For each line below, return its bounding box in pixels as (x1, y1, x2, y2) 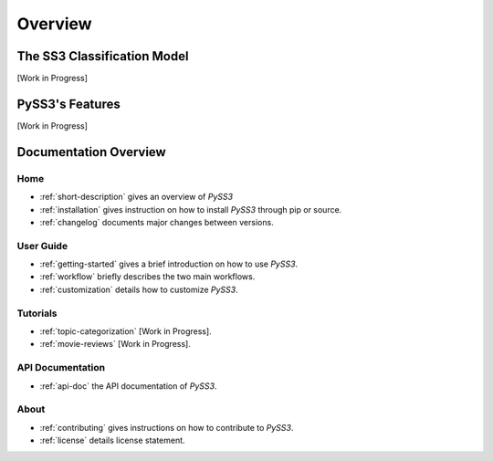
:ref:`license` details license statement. (39, 435, 186, 446)
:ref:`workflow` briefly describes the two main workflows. (39, 271, 256, 282)
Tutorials (16, 307, 58, 320)
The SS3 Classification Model (16, 48, 189, 64)
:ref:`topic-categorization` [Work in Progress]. (39, 325, 212, 337)
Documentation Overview (16, 144, 166, 160)
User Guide (16, 239, 68, 252)
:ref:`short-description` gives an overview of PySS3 (39, 192, 233, 203)
